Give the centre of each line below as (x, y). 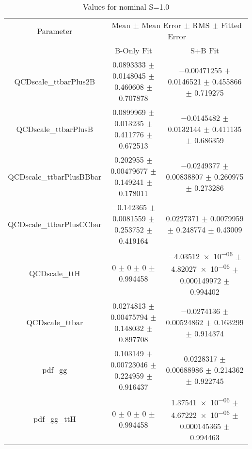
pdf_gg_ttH (55, 419)
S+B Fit (205, 50)
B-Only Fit (134, 50)
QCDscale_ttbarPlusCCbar (55, 224)
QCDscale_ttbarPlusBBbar (55, 176)
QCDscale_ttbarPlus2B (55, 81)
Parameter (55, 31)
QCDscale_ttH (55, 273)
